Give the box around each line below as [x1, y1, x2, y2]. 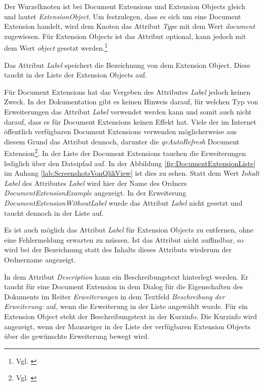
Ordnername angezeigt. [4, 254, 76, 264]
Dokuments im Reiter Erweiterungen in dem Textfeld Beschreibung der [4, 291, 225, 301]
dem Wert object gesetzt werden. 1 [4, 41, 108, 53]
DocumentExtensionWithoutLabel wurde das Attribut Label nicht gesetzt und [4, 198, 243, 208]
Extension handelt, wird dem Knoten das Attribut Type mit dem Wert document [4, 21, 255, 31]
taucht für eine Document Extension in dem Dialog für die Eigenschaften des [4, 281, 243, 292]
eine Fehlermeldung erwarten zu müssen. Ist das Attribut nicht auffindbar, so [4, 234, 244, 245]
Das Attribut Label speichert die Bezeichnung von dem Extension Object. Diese [4, 59, 251, 70]
